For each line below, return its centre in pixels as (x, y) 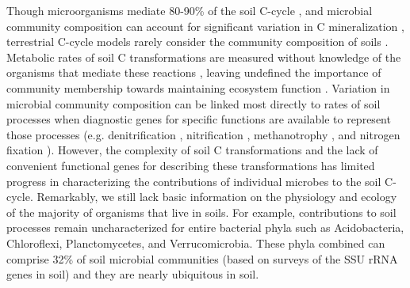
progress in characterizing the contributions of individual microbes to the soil (194, 181)
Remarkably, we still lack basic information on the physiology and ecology (217, 197)
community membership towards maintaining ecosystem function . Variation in (198, 87)
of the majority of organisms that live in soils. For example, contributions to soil (201, 212)
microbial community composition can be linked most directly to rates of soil (194, 103)
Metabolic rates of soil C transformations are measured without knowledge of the (204, 57)
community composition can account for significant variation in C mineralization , (205, 26)
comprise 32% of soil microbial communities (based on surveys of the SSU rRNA (202, 258)
